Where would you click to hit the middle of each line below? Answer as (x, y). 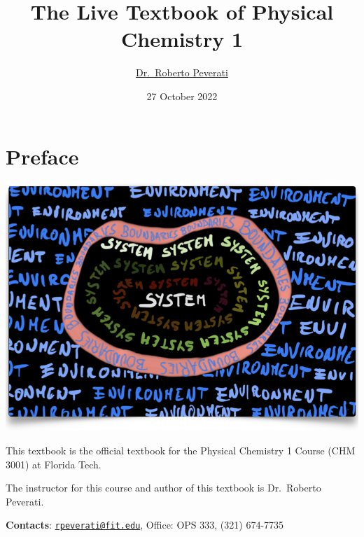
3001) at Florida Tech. (54, 464)
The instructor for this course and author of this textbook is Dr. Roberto (163, 488)
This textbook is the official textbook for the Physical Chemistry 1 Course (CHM (181, 451)
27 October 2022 (182, 96)
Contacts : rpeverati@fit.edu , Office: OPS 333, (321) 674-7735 (145, 525)
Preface (42, 156)
